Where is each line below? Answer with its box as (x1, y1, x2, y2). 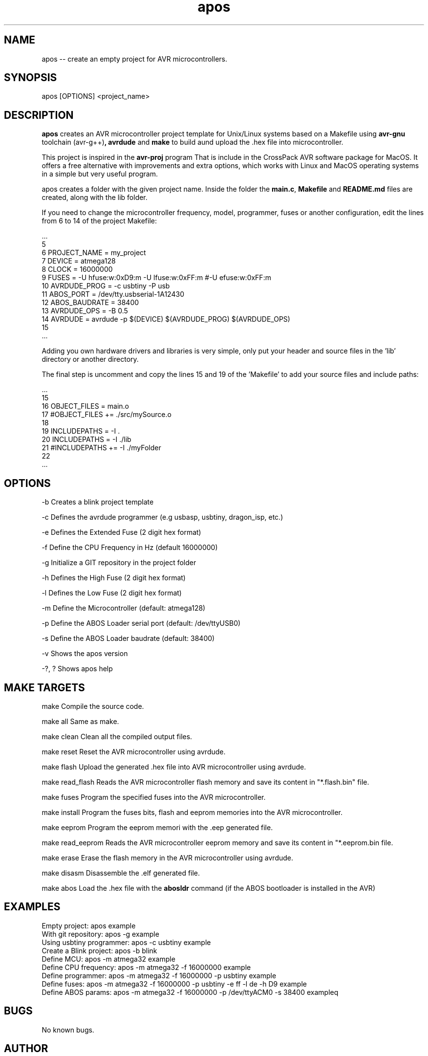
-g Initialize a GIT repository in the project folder (42, 558, 196, 567)
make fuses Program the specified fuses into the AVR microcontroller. (42, 792, 266, 801)
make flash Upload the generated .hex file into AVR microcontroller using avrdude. (42, 762, 306, 771)
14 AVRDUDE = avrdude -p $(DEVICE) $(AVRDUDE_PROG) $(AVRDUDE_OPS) (42, 315, 290, 324)
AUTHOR (4, 1042, 48, 1055)
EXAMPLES (4, 901, 61, 913)
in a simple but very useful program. (42, 170, 158, 178)
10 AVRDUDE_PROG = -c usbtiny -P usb (42, 282, 170, 290)
